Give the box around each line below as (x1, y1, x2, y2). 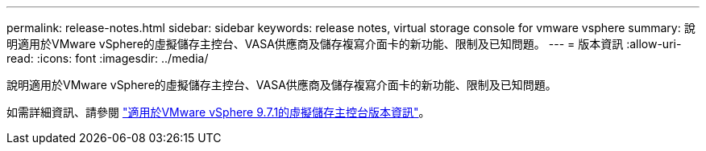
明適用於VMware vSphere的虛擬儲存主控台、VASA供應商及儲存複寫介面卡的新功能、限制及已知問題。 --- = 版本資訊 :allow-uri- (6, 37, 682, 51)
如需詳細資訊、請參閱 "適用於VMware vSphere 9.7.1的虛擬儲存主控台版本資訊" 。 (6, 105, 430, 119)
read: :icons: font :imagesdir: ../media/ (6, 51, 209, 65)
